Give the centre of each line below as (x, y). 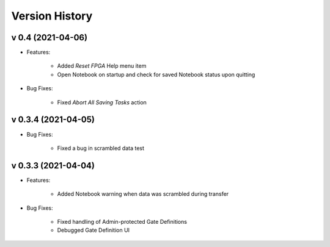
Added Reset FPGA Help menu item (102, 66)
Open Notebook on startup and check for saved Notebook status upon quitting (156, 74)
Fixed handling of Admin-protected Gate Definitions (122, 222)
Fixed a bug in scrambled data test (101, 148)
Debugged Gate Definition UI (94, 230)
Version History (52, 16)
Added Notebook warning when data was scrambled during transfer (143, 194)
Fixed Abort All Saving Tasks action (102, 102)
